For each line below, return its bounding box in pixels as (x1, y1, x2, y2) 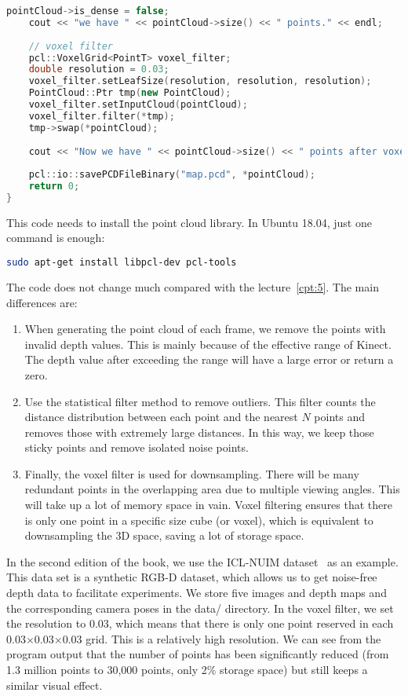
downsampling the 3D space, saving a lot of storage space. (24, 527, 304, 544)
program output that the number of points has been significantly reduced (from (6, 646, 389, 662)
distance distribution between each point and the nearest (24, 408, 298, 425)
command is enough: (6, 229, 105, 246)
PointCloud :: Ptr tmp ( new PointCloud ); (28, 87, 231, 99)
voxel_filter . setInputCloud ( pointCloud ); (28, 99, 248, 110)
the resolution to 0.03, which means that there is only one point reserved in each (6, 615, 394, 632)
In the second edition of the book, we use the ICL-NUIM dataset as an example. (6, 553, 399, 570)
